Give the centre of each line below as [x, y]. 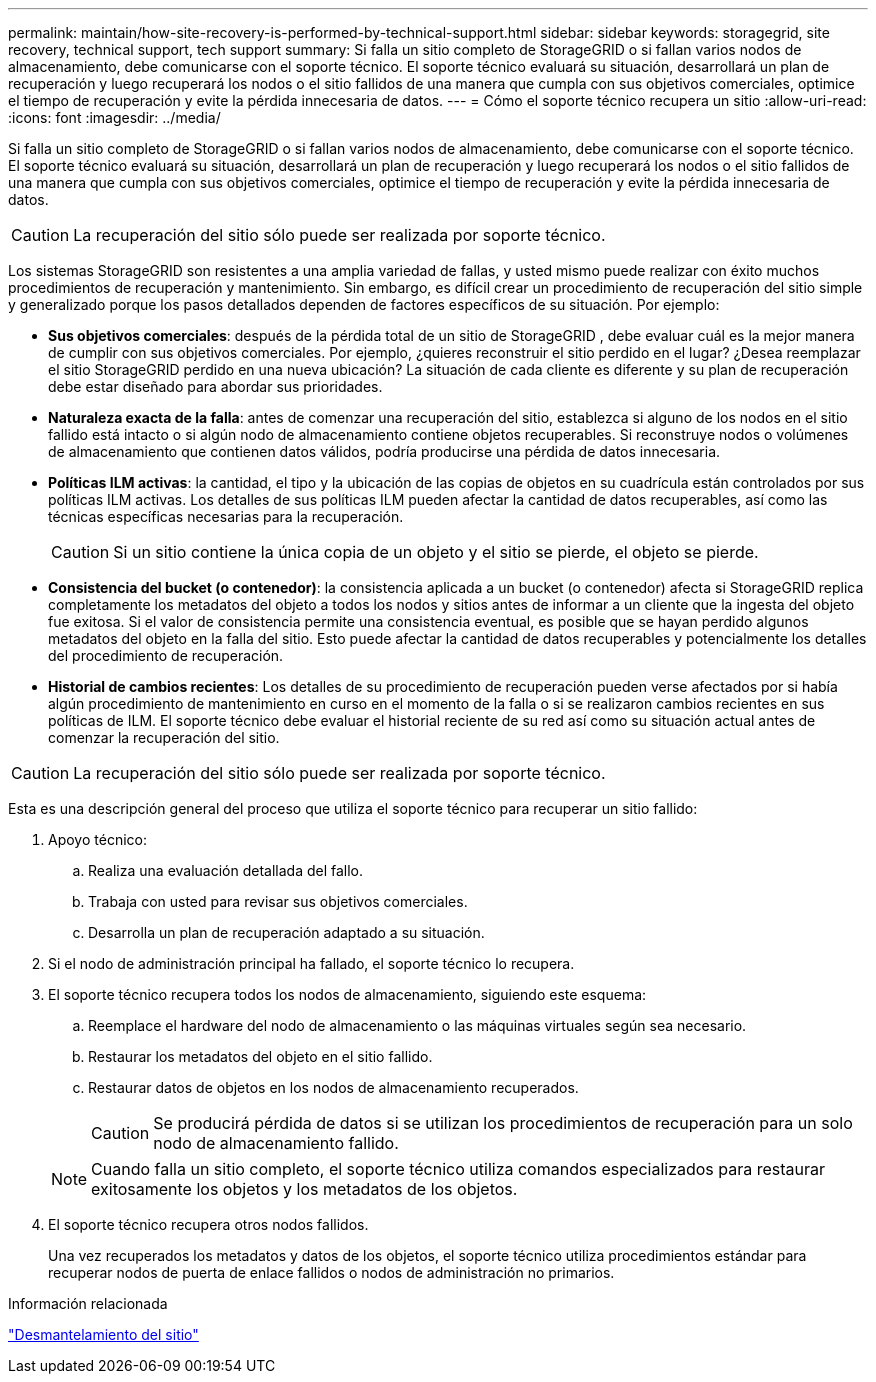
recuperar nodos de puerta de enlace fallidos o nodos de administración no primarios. [331, 1272]
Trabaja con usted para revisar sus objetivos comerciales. [278, 901]
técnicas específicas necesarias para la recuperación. [226, 516]
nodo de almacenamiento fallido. [276, 1143]
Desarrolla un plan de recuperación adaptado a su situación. [286, 932]
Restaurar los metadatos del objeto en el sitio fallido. [260, 1056]
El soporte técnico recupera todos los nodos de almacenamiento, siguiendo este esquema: [347, 994]
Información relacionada [88, 1303]
